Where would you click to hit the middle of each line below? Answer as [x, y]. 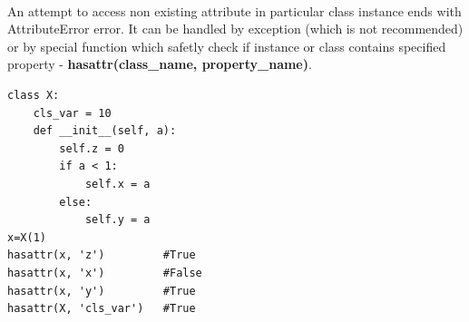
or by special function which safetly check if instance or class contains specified [227, 46]
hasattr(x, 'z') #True [102, 255]
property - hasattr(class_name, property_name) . [160, 64]
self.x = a [117, 184]
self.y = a [117, 220]
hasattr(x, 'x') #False [105, 273]
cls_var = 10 [72, 113]
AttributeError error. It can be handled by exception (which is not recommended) [235, 29]
